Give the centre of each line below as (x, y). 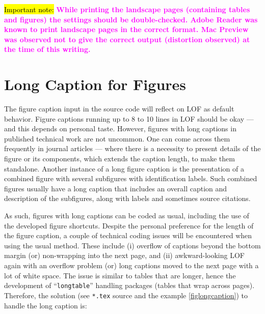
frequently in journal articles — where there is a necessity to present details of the (132, 148)
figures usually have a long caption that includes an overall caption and (116, 188)
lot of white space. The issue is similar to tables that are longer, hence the (120, 275)
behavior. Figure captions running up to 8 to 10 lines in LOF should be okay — (129, 118)
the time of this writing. (47, 49)
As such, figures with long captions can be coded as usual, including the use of (127, 216)
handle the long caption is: (46, 305)
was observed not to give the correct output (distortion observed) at (127, 39)
